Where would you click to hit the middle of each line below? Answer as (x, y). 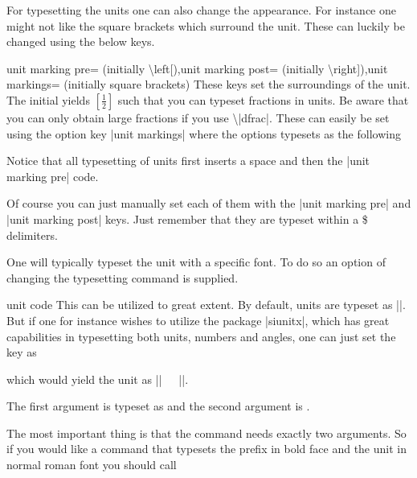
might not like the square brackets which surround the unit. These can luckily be (206, 25)
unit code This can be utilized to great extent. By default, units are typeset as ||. (206, 305)
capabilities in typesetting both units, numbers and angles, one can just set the (201, 336)
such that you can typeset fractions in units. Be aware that (263, 99)
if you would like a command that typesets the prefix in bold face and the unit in (206, 449)
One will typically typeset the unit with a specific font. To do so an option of (196, 262)
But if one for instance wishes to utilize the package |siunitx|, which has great (198, 320)
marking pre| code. (53, 176)
